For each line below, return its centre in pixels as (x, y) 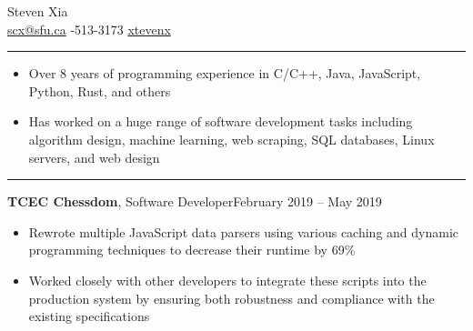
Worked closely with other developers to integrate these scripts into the (227, 280)
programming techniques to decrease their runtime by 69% (192, 250)
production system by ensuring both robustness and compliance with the (231, 298)
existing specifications (89, 316)
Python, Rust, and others (100, 90)
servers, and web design (94, 157)
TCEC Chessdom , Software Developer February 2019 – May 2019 (195, 201)
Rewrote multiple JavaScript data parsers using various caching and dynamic (244, 231)
